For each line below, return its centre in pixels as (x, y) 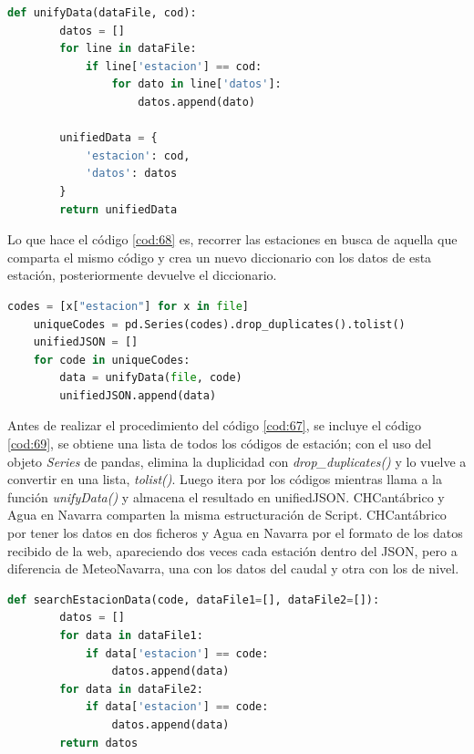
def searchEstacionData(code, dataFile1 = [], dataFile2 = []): (194, 599)
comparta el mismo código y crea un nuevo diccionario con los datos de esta (220, 257)
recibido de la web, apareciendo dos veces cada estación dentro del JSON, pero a (232, 550)
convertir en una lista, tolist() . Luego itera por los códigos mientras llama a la (225, 479)
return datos (99, 743)
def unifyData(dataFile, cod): (102, 13)
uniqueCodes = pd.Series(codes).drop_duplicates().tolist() (219, 324)
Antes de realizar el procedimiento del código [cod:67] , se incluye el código (215, 425)
